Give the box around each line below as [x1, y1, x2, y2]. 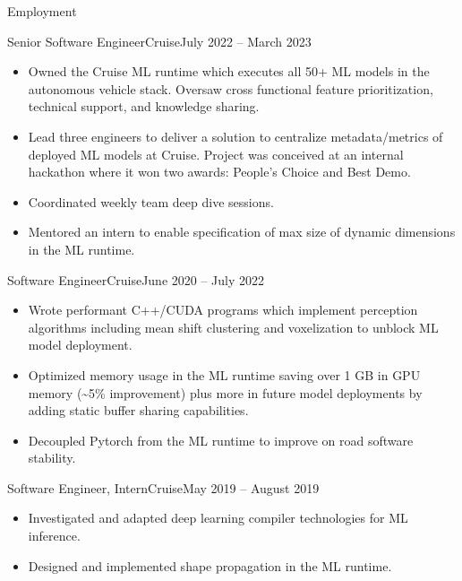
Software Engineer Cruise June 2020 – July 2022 [7, 270, 265, 289]
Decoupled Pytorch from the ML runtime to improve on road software [28, 430, 414, 449]
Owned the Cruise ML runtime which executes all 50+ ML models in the [28, 62, 430, 81]
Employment [7, 2, 77, 20]
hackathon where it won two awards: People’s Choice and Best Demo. [28, 162, 411, 181]
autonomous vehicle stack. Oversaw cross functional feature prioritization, [28, 79, 433, 98]
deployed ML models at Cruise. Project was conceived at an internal [28, 144, 404, 163]
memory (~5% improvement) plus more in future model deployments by [28, 383, 423, 402]
